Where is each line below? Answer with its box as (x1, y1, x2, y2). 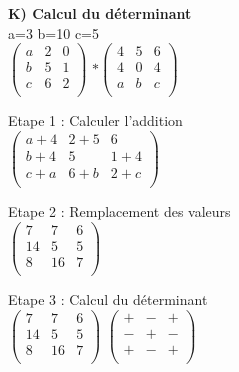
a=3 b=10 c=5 (8, 22, 99, 43)
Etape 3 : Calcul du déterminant (8, 288, 208, 309)
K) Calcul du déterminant (8, 3, 192, 23)
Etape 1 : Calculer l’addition (8, 110, 183, 131)
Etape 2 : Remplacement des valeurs (8, 201, 231, 222)
